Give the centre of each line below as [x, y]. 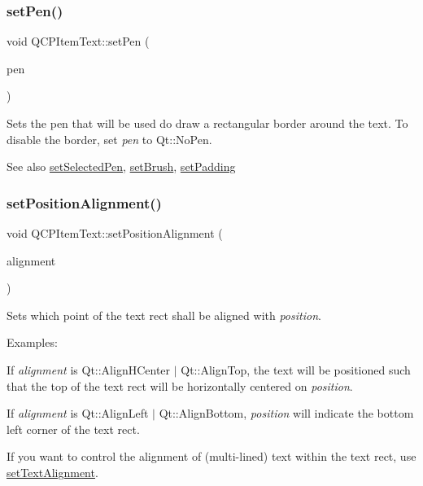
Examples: [32, 342]
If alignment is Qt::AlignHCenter [89, 369]
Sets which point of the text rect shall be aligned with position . [164, 315]
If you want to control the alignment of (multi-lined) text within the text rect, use [211, 456]
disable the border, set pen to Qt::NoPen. [109, 139]
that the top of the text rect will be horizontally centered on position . [180, 385]
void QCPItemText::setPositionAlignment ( [115, 233]
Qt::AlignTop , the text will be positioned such [296, 369]
